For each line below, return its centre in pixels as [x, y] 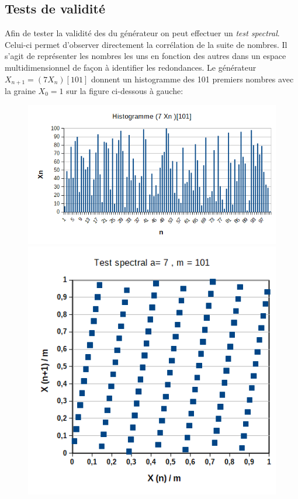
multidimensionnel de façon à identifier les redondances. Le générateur [131, 67]
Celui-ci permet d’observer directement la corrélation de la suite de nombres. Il [146, 44]
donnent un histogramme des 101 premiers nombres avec [192, 79]
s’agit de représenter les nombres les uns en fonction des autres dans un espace [145, 56]
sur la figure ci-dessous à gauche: [125, 91]
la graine [20, 91]
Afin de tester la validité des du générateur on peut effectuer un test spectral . [142, 33]
